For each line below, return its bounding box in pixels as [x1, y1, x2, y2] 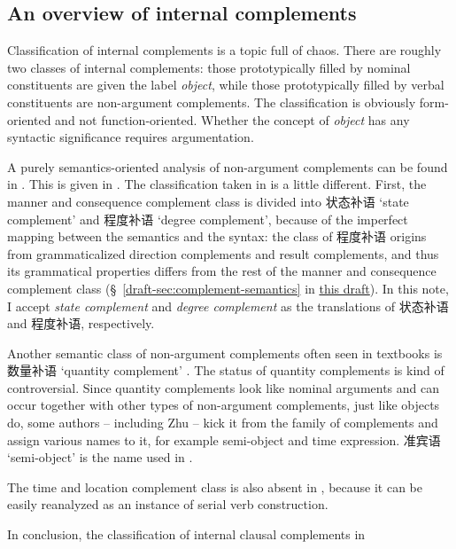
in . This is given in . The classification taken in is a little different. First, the [7, 175, 427, 193]
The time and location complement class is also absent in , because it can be [7, 477, 423, 496]
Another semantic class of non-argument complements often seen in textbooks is [7, 343, 443, 362]
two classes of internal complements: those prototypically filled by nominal [7, 58, 411, 76]
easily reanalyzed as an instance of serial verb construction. [7, 495, 328, 514]
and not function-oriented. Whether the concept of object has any [55, 110, 410, 129]
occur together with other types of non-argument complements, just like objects [7, 396, 440, 414]
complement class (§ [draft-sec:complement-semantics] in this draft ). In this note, [7, 278, 449, 297]
